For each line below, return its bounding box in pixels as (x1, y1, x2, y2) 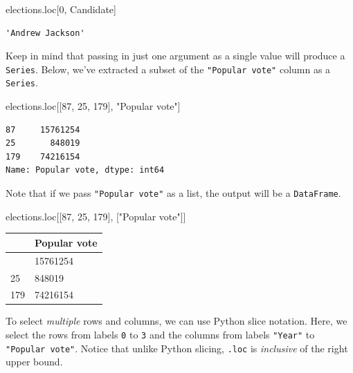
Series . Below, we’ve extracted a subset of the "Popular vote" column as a (6, 61, 331, 76)
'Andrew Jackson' (6, 28, 85, 38)
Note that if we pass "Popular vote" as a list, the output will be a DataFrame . (6, 186, 341, 200)
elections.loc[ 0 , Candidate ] (6, 2, 116, 16)
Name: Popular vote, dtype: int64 (6, 165, 165, 175)
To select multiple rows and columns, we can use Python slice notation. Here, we (6, 314, 347, 328)
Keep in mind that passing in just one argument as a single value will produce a (6, 48, 345, 63)
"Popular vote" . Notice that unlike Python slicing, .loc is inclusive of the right (6, 341, 348, 355)
